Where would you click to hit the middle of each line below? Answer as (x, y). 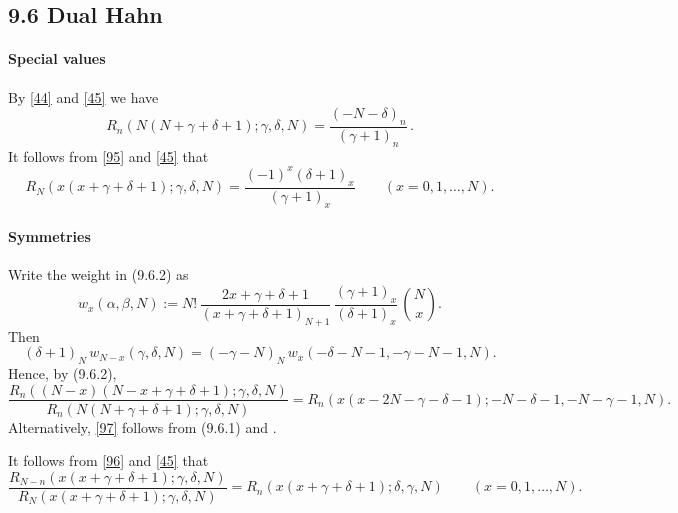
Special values (57, 58)
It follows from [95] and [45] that (108, 155)
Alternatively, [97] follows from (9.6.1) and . (142, 426)
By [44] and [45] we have (83, 96)
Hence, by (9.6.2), (62, 372)
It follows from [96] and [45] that (108, 460)
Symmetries (49, 236)
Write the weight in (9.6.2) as (98, 274)
